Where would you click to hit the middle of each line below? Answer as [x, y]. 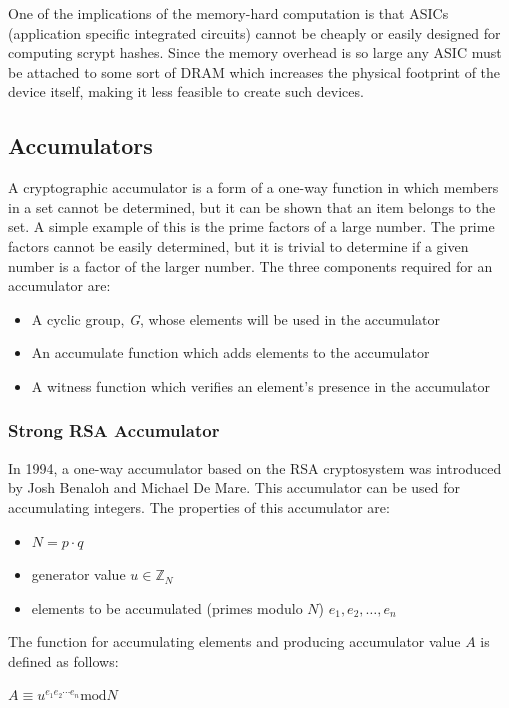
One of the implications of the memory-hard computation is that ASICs [228, 13]
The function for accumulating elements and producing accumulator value [234, 641]
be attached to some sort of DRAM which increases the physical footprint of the [254, 71]
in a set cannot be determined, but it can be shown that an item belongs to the [252, 206]
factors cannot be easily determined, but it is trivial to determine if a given [238, 245]
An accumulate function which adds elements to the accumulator [230, 352]
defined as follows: [63, 660]
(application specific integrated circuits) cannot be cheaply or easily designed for [254, 32]
